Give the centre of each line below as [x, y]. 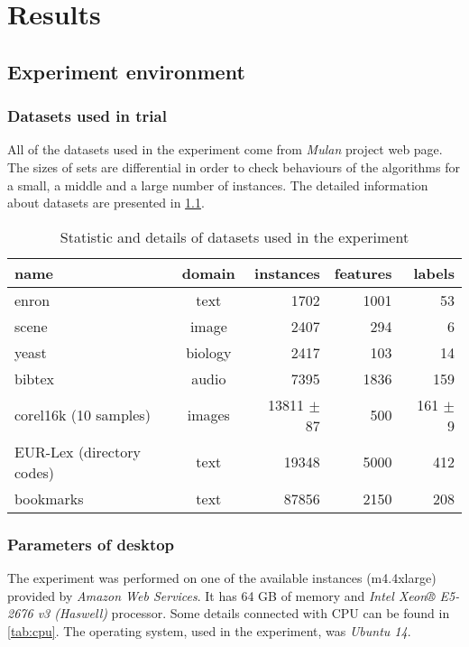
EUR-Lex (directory [78, 451]
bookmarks [49, 498]
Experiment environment [126, 71]
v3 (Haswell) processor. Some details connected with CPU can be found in [244, 613]
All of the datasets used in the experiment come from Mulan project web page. [225, 149]
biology [209, 352]
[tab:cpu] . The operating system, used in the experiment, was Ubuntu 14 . [209, 630]
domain [208, 273]
